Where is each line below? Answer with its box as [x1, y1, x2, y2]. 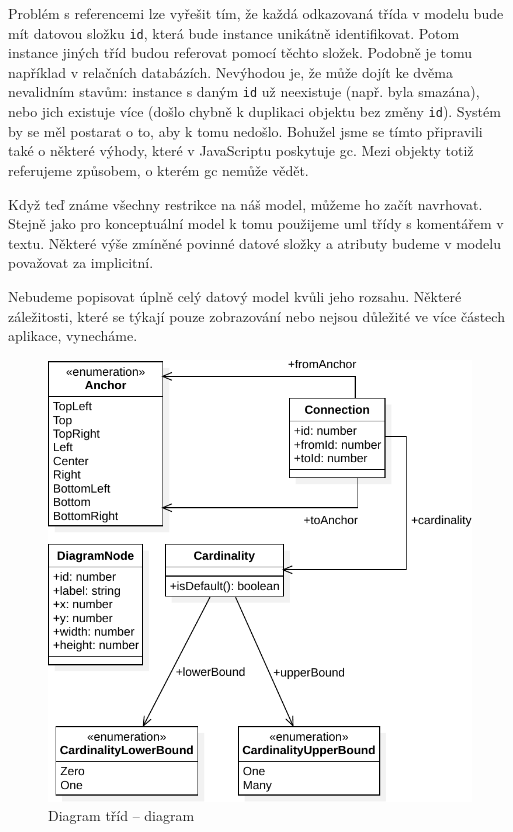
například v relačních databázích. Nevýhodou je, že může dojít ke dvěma [8, 61, 453, 82]
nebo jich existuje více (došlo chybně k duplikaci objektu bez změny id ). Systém [8, 101, 501, 122]
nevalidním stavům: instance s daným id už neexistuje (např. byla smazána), [8, 81, 480, 102]
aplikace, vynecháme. [8, 325, 138, 346]
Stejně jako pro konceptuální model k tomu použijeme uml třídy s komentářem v [8, 213, 504, 234]
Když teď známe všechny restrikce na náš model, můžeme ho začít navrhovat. [8, 193, 483, 214]
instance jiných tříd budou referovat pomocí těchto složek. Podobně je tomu [8, 42, 473, 63]
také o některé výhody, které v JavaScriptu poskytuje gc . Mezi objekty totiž [8, 140, 474, 161]
